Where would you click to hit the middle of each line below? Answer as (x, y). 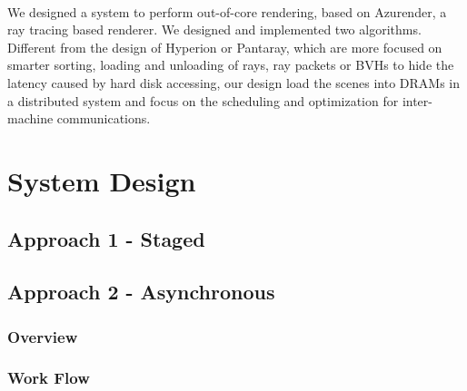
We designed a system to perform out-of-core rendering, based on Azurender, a (227, 11)
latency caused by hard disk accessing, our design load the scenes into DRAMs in (234, 82)
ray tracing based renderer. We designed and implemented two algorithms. (214, 29)
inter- (417, 100)
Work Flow (49, 378)
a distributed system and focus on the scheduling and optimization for (203, 100)
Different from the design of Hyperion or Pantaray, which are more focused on (225, 47)
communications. (104, 118)
